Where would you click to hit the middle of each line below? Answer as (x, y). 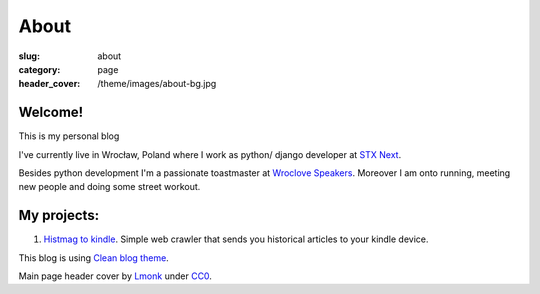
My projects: (59, 215)
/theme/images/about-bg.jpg (157, 84)
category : (39, 69)
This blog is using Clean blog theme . (93, 257)
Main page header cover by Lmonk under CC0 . (115, 276)
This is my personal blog (69, 136)
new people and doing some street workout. (109, 187)
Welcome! (51, 112)
